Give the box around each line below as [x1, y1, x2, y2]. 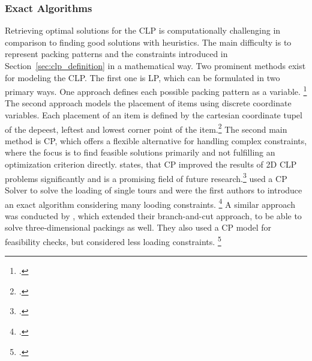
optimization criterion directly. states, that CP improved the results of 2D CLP [5, 158, 297, 171]
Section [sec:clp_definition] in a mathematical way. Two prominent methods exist [5, 59, 306, 71]
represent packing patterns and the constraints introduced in [5, 47, 228, 60]
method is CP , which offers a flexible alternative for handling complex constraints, [5, 134, 307, 147]
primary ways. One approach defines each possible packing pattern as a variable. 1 [5, 83, 307, 97]
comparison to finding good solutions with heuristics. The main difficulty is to [5, 35, 292, 48]
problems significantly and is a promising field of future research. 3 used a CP [5, 170, 287, 184]
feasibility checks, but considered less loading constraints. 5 [5, 233, 221, 247]
